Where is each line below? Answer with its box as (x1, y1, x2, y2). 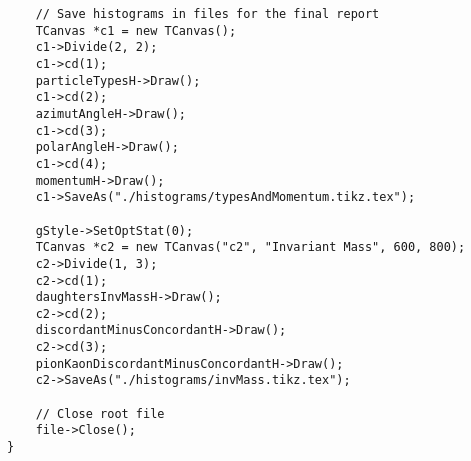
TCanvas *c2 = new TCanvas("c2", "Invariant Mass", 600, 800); (35, 240, 466, 255)
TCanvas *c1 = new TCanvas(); (35, 23, 237, 38)
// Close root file (35, 406, 165, 421)
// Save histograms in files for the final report (35, 7, 380, 21)
